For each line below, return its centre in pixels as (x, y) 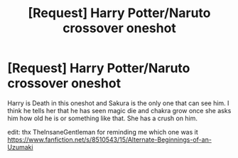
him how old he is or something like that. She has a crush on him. (102, 118)
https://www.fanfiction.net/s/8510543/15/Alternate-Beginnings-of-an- (109, 139)
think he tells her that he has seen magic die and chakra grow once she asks (119, 110)
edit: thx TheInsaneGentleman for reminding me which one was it (103, 132)
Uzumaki (20, 147)
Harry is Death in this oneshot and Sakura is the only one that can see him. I (118, 103)
